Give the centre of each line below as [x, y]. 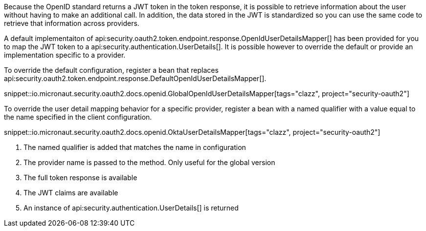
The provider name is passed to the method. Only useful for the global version [149, 162]
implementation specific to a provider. [65, 55]
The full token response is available [80, 178]
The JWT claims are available [71, 193]
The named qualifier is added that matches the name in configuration [135, 147]
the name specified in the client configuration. [78, 117]
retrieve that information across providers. [72, 23]
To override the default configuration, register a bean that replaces [111, 70]
